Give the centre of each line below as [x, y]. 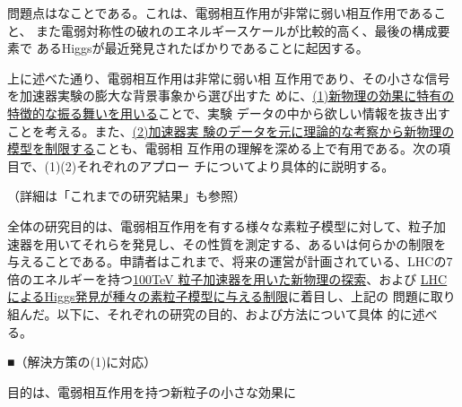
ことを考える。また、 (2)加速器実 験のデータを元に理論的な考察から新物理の [231, 130]
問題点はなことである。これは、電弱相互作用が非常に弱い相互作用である [221, 13]
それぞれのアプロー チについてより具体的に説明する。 [235, 165]
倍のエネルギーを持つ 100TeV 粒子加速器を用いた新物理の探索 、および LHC [227, 278]
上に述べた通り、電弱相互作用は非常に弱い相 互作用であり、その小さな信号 [229, 78]
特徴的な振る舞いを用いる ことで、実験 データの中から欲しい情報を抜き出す [229, 113]
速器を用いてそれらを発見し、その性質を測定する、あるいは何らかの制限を [227, 243]
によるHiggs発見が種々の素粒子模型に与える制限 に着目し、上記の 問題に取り [231, 296]
